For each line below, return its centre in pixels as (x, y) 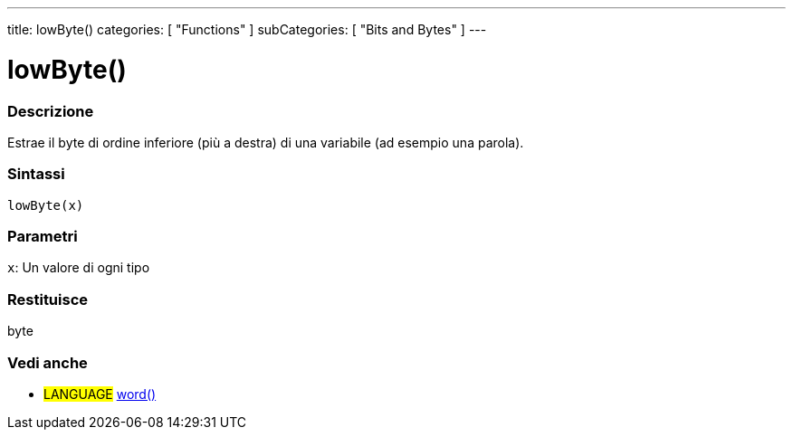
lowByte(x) (46, 205)
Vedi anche (48, 362)
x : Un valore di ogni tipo (79, 268)
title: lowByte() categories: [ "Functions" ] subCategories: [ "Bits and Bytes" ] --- (247, 29)
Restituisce (48, 299)
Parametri (43, 236)
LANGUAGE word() (100, 394)
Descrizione (51, 111)
